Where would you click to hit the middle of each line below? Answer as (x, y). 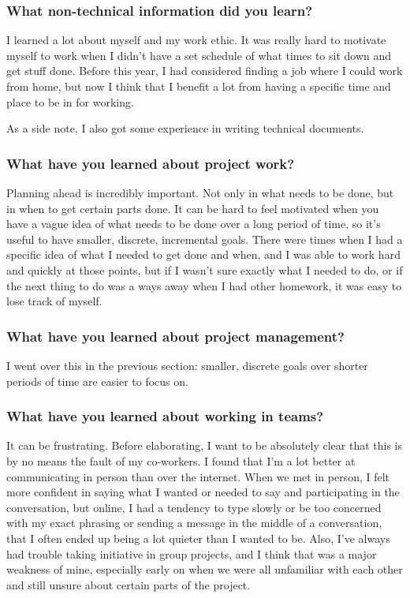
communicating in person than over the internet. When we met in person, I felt (198, 476)
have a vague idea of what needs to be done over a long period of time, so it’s (194, 224)
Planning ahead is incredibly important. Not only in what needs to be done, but (200, 192)
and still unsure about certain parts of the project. (129, 584)
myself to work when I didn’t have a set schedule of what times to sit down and (199, 55)
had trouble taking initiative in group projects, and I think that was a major (192, 553)
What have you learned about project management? (175, 336)
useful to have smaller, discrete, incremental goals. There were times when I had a (205, 239)
